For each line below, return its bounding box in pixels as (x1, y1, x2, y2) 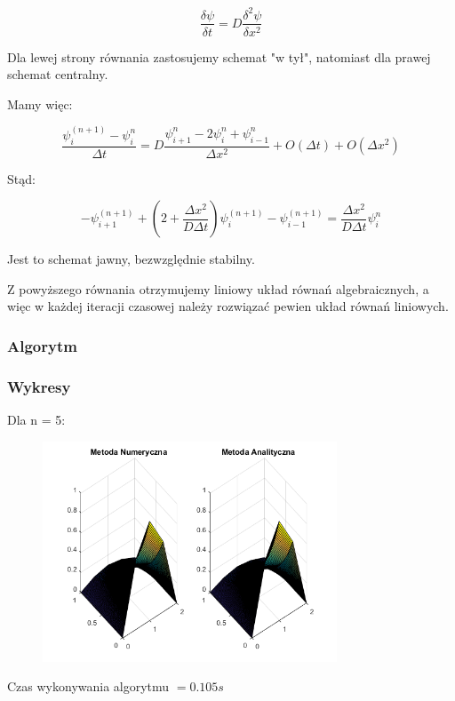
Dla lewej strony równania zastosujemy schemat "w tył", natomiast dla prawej (7, 47, 431, 66)
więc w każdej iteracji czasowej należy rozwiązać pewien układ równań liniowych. (7, 297, 449, 315)
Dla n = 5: (7, 410, 66, 429)
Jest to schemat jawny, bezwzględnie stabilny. (7, 250, 255, 268)
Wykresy (7, 375, 71, 397)
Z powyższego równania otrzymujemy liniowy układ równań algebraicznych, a (7, 279, 429, 298)
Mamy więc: (7, 94, 73, 113)
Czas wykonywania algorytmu (7, 677, 170, 696)
